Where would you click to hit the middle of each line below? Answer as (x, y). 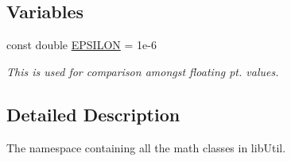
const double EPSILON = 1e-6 (81, 45)
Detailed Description (93, 114)
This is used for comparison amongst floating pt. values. (143, 71)
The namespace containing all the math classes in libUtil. (146, 147)
